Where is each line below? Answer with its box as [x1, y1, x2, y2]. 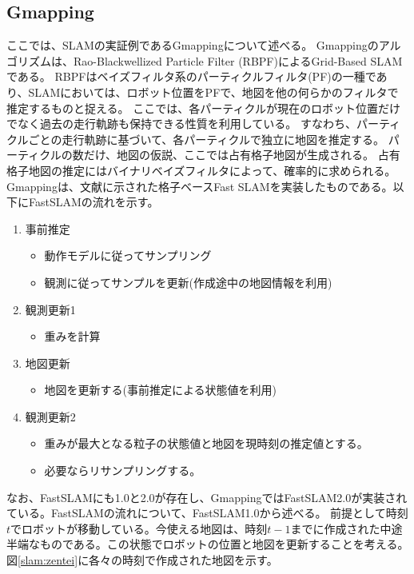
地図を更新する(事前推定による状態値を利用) [44, 381, 277, 398]
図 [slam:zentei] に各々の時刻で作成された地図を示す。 [6, 552, 278, 568]
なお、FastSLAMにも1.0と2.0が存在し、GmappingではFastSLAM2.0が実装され [6, 488, 408, 505]
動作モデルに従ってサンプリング [44, 247, 212, 264]
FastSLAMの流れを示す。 [28, 193, 159, 210]
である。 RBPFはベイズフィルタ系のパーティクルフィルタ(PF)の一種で [6, 68, 376, 85]
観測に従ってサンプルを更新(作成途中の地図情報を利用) [44, 273, 332, 290]
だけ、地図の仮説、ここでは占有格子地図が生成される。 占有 [83, 146, 400, 163]
